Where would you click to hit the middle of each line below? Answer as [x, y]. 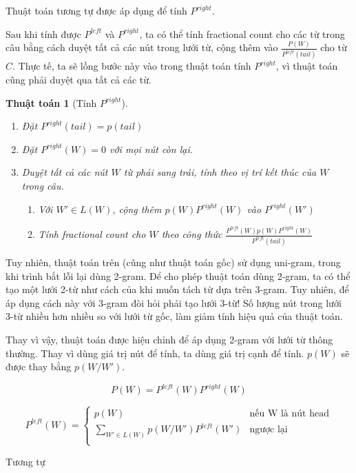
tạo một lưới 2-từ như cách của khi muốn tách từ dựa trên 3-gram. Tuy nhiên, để [177, 289]
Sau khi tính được [43, 33]
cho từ [334, 47]
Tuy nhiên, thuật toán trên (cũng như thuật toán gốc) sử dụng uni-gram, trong [173, 262]
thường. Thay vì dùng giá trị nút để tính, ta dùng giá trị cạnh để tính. [155, 353]
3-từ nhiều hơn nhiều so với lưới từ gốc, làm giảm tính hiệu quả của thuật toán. [174, 316]
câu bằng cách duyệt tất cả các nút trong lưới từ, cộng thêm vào [142, 47]
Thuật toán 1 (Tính [51, 102]
